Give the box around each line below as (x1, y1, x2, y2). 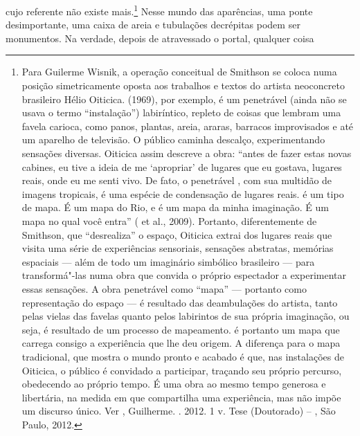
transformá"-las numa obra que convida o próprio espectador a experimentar (21, 268, 346, 282)
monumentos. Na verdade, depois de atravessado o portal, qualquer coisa (6, 30, 314, 45)
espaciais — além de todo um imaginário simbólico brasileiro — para (21, 254, 315, 269)
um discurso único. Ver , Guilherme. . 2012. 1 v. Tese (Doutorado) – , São (21, 403, 336, 418)
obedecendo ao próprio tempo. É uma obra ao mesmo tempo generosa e (21, 376, 326, 391)
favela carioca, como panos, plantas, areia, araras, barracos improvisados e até (21, 118, 354, 133)
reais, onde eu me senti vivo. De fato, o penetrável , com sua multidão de (21, 173, 332, 188)
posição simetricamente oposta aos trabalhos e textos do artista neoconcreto (21, 78, 345, 93)
